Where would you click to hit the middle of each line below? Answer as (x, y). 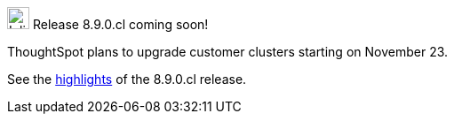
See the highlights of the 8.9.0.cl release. (127, 79)
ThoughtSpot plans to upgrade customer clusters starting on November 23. (228, 52)
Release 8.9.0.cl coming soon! (120, 24)
